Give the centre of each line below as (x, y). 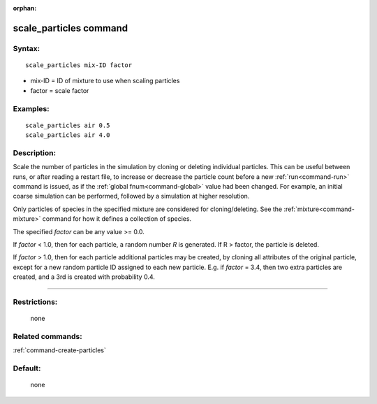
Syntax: (27, 48)
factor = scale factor (60, 90)
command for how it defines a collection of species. (117, 219)
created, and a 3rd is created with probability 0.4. (84, 277)
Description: (34, 152)
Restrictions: (35, 302)
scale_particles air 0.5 (68, 125)
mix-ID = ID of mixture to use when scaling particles (105, 81)
